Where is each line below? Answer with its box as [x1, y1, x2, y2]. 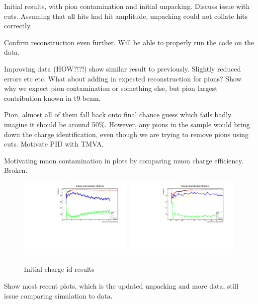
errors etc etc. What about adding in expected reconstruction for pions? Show [4, 73, 242, 83]
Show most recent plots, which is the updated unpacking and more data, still [4, 280, 239, 291]
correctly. [4, 20, 32, 31]
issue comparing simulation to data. [4, 290, 113, 301]
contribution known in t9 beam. [4, 92, 101, 103]
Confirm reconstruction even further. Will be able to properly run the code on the [4, 37, 254, 47]
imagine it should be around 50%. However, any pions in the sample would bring [4, 119, 250, 129]
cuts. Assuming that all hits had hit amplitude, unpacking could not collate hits [4, 10, 248, 21]
